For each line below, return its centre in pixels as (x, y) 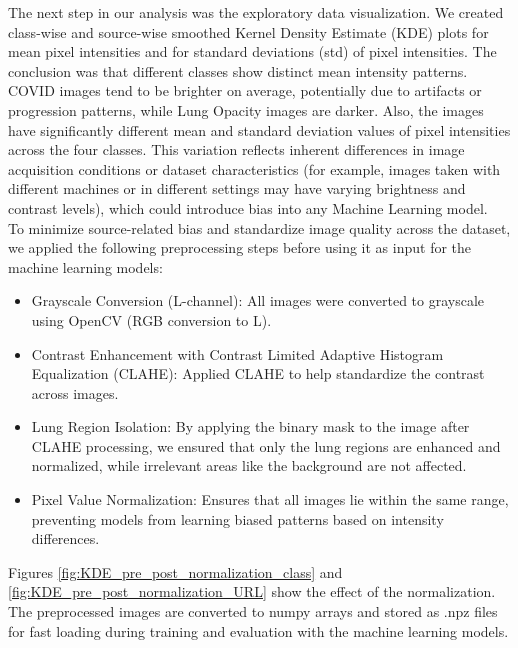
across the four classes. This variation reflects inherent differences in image (236, 149)
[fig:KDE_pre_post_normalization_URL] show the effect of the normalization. (252, 591)
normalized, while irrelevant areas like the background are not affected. (249, 465)
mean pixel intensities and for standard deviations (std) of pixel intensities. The (252, 51)
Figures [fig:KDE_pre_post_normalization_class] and (175, 571)
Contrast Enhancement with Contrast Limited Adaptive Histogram (237, 353)
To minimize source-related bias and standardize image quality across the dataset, (259, 227)
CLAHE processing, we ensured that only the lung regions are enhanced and (266, 445)
